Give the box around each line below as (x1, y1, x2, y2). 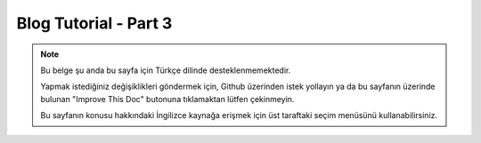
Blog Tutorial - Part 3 (16, 13, 173, 33)
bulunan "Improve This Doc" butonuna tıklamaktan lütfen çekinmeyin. (40, 93, 295, 104)
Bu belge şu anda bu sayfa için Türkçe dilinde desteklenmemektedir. (40, 65, 291, 75)
